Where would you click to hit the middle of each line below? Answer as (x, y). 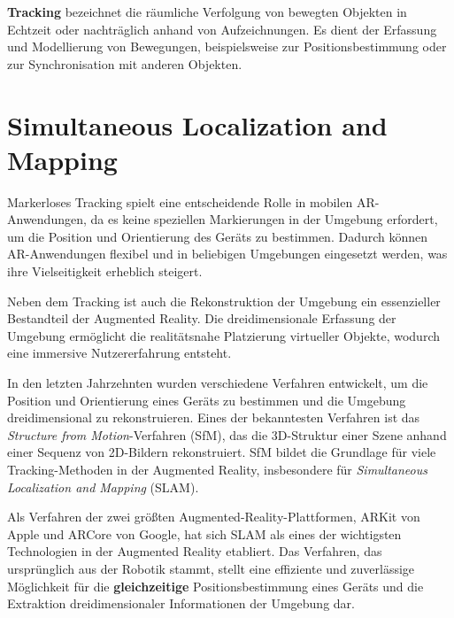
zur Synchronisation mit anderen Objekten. (125, 63)
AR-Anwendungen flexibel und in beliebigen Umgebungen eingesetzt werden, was (227, 254)
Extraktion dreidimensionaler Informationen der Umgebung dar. (181, 603)
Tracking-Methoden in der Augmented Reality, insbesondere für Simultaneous (217, 469)
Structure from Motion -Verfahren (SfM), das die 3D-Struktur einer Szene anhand (227, 434)
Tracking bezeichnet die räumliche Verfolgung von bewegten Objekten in (207, 12)
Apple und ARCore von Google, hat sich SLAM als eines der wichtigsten (204, 533)
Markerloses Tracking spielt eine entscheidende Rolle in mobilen (180, 201)
